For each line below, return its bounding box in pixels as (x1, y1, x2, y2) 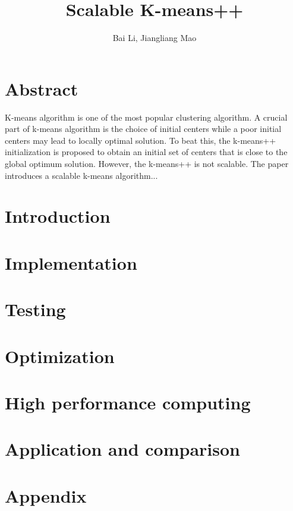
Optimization (5, 343, 115, 368)
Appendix (5, 483, 87, 507)
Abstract (5, 76, 78, 100)
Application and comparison (5, 437, 240, 461)
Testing (5, 297, 66, 321)
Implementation (5, 250, 137, 275)
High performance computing (5, 390, 251, 414)
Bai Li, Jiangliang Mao (112, 31, 197, 44)
